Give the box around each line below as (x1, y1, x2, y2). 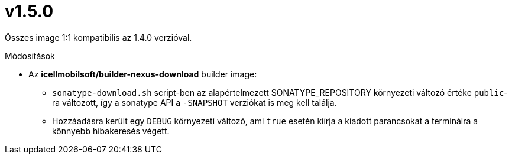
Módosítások (5, 50, 55, 61)
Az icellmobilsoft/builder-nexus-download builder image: (28, 69, 257, 79)
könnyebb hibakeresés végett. (52, 125, 170, 136)
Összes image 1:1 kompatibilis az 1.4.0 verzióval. (5, 32, 192, 43)
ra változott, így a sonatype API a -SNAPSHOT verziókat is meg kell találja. (52, 97, 337, 108)
